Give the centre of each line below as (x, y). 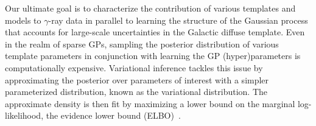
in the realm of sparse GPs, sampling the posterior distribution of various (142, 44)
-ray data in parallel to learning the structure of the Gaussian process (178, 20)
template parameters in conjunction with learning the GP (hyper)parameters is (153, 56)
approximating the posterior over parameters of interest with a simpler (137, 79)
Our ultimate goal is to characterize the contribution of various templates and (150, 8)
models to (23, 20)
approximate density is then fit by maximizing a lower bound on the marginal (150, 103)
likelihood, (24, 115)
